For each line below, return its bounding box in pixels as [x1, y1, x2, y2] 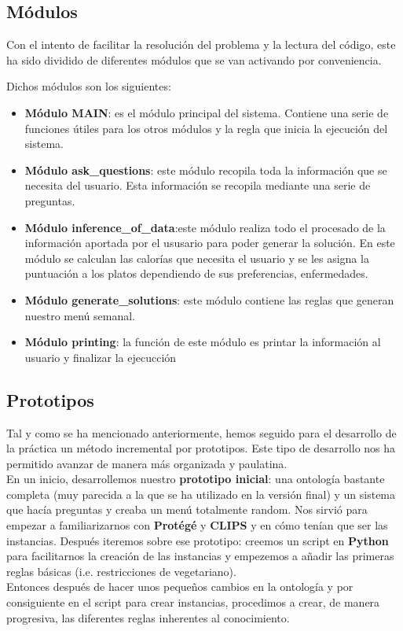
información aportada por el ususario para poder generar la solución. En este [24, 234, 395, 251]
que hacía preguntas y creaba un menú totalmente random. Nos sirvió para [6, 501, 368, 518]
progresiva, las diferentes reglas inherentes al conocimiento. [6, 609, 290, 625]
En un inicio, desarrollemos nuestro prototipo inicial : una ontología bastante [6, 470, 385, 487]
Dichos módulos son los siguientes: [6, 78, 171, 94]
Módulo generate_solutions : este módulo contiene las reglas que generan [24, 291, 394, 308]
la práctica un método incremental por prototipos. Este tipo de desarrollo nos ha [6, 440, 396, 456]
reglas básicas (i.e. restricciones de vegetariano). [6, 563, 236, 579]
